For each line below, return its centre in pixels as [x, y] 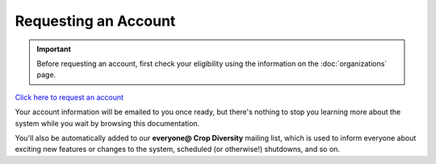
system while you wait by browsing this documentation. [107, 123]
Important [54, 49]
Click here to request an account [69, 97]
